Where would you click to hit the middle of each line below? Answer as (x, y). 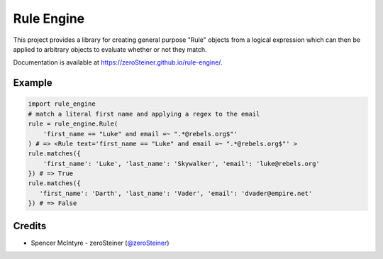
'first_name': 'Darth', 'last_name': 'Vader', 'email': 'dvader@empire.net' (176, 193)
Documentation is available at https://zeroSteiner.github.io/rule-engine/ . (118, 62)
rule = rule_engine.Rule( (73, 124)
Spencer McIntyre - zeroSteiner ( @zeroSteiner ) (100, 243)
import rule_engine (62, 104)
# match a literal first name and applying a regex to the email (144, 114)
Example (33, 83)
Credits (30, 226)
